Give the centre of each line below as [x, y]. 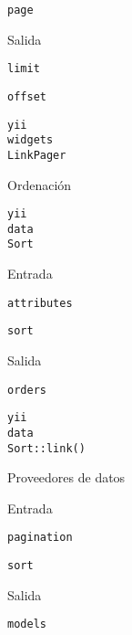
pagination [40, 538]
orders [27, 390]
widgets [30, 140]
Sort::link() [46, 448]
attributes [40, 303]
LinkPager [37, 155]
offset [27, 96]
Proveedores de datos [66, 477]
